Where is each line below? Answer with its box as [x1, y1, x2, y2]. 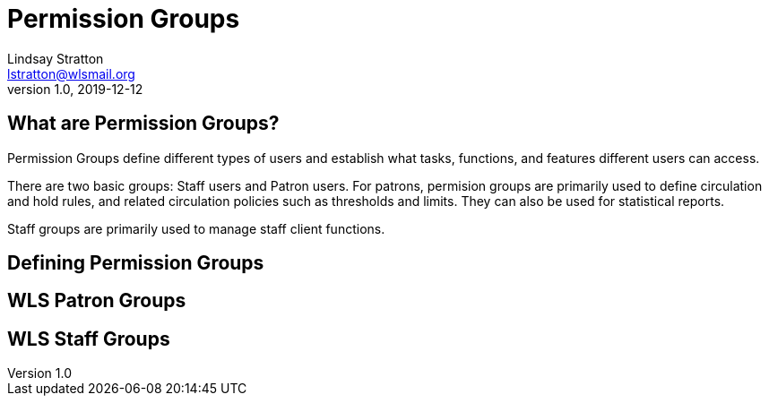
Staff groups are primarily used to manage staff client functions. [7, 220, 385, 236]
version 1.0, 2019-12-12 [7, 81, 143, 97]
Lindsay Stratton [7, 50, 104, 66]
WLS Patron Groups [7, 289, 186, 313]
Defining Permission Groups [7, 252, 264, 275]
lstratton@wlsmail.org [7, 65, 135, 81]
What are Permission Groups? [7, 112, 280, 135]
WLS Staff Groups [7, 327, 170, 350]
